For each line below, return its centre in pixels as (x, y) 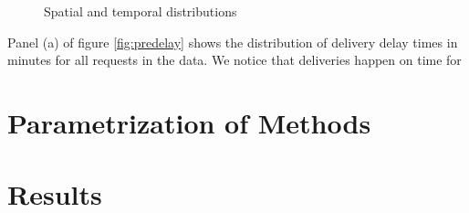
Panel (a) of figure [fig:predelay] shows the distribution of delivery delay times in (233, 42)
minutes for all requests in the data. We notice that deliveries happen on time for (234, 60)
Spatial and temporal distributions (141, 11)
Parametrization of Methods (189, 122)
